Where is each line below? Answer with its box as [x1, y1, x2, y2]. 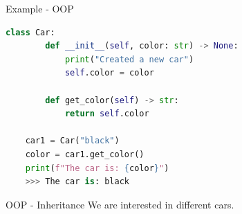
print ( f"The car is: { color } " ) [25, 163, 169, 173]
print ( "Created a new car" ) [64, 54, 194, 64]
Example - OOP [6, 1, 74, 15]
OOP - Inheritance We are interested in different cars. [6, 197, 234, 211]
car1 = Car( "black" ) [25, 136, 120, 146]
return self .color [64, 109, 149, 119]
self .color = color [64, 68, 154, 78]
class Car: [6, 27, 55, 37]
